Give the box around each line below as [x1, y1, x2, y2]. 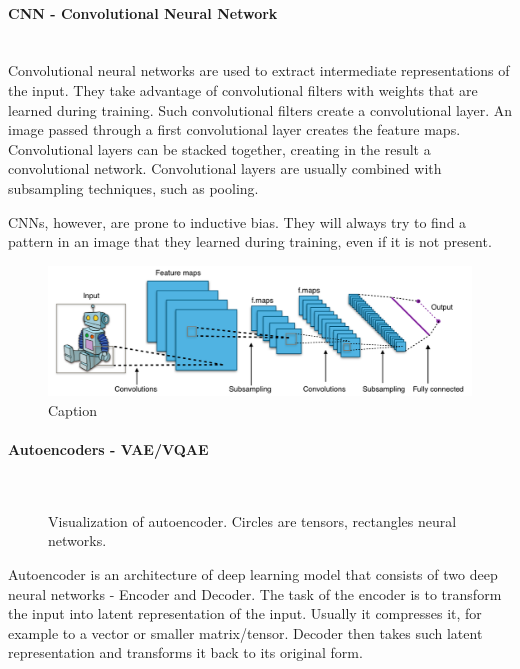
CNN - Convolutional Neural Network [8, 2, 278, 23]
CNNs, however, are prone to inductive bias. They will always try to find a [8, 211, 467, 232]
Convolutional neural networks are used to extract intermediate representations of [8, 60, 510, 81]
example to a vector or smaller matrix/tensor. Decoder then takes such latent [8, 622, 483, 643]
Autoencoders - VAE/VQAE [8, 438, 209, 459]
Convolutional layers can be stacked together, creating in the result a [8, 138, 431, 159]
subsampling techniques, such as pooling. [8, 177, 259, 198]
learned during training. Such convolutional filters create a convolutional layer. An [8, 99, 512, 120]
